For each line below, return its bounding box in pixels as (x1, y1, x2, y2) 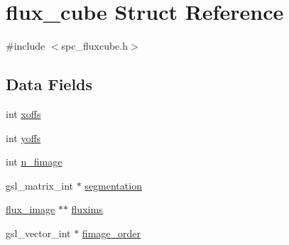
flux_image (6, 202, 55, 217)
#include (6, 38, 45, 53)
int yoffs (6, 130, 41, 145)
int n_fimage (6, 154, 62, 169)
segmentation (84, 178, 142, 192)
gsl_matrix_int (6, 178, 74, 192)
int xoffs (6, 106, 41, 121)
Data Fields (6, 73, 93, 95)
